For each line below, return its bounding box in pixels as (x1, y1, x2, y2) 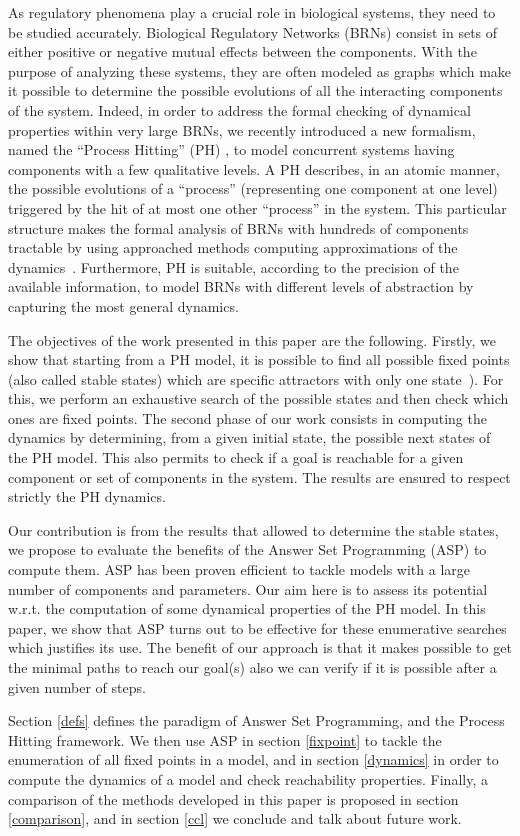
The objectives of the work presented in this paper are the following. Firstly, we (8, 329, 496, 350)
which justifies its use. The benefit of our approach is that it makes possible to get (8, 637, 512, 658)
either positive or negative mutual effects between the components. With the (8, 41, 477, 62)
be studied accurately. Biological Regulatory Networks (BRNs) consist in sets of (8, 21, 498, 42)
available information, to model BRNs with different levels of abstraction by (8, 276, 474, 297)
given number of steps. (8, 676, 146, 697)
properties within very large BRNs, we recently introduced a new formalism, (8, 119, 476, 140)
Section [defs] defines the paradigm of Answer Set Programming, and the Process (8, 710, 505, 731)
